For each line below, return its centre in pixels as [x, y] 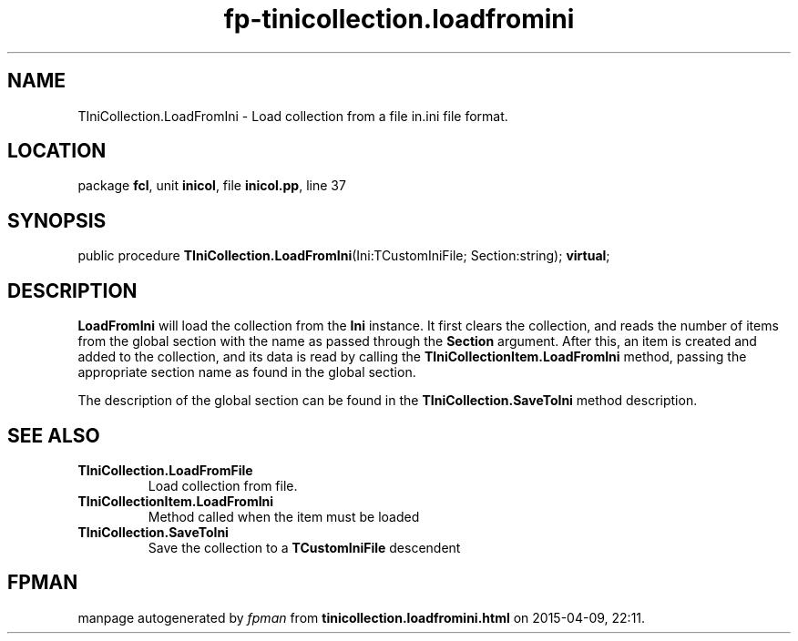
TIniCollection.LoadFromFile [165, 470]
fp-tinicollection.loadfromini [399, 19]
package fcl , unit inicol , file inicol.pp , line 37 [212, 186]
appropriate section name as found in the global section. [247, 372]
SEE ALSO [54, 435]
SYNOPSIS [57, 220]
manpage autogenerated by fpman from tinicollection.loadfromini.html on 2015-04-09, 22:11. [362, 617]
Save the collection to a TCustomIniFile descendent [304, 547]
